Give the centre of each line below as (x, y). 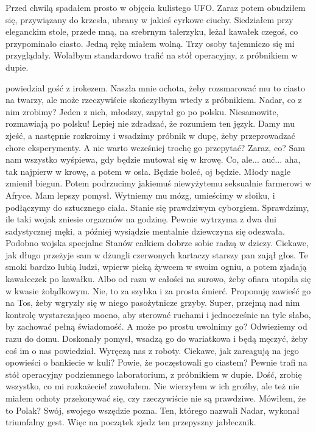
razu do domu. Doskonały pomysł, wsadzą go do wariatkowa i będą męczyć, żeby (157, 338)
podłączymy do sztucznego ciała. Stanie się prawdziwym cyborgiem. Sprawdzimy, (157, 207)
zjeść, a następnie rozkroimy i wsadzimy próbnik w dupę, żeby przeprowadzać (150, 135)
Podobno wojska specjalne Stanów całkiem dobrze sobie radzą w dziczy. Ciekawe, (157, 243)
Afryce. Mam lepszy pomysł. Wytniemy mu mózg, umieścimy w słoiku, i (140, 195)
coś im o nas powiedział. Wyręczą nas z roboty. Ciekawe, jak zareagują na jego (152, 350)
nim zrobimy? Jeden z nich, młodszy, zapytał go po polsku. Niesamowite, (142, 111)
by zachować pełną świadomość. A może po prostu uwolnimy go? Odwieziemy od (156, 326)
